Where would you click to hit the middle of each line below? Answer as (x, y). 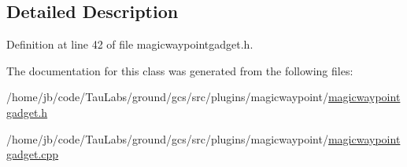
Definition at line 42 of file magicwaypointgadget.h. (130, 44)
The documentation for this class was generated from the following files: (180, 70)
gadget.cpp (33, 154)
